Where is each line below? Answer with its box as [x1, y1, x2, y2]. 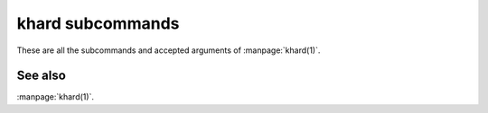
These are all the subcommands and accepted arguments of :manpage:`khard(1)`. [16, 45, 321, 56]
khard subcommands [16, 13, 180, 33]
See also [16, 68, 67, 83]
